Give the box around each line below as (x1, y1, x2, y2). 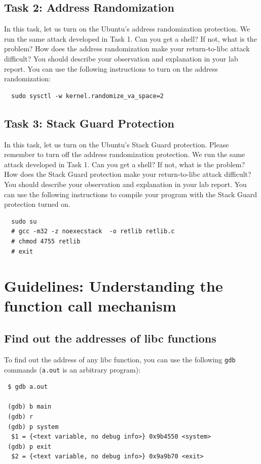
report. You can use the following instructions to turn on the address (4, 63, 218, 74)
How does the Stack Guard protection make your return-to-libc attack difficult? (4, 169, 251, 179)
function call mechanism (4, 295, 176, 316)
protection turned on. (4, 199, 70, 209)
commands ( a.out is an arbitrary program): (4, 364, 141, 375)
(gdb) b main (8, 403, 52, 411)
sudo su (11, 218, 37, 225)
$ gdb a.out (8, 383, 48, 391)
